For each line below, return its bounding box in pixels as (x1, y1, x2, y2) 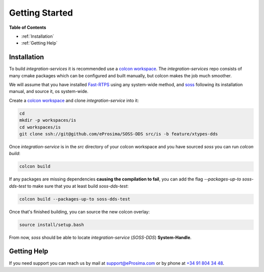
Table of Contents (9, 24, 46, 30)
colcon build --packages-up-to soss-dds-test (19, 196, 131, 202)
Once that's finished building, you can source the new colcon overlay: (9, 208, 150, 215)
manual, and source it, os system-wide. (9, 89, 88, 94)
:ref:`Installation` (21, 33, 54, 39)
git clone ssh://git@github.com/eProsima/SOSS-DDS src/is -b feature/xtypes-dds (19, 131, 218, 136)
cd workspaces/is (19, 124, 61, 130)
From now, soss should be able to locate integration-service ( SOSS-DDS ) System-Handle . (9, 234, 192, 240)
